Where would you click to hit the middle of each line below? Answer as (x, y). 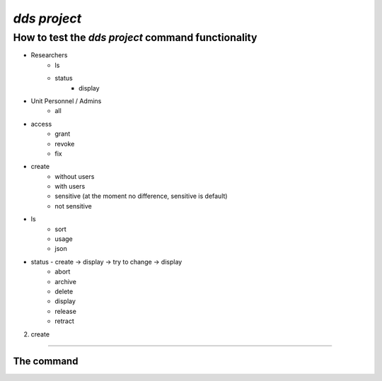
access (41, 124)
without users (75, 176)
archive (66, 281)
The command (46, 362)
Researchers (49, 55)
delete (64, 291)
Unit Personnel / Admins (66, 101)
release (66, 311)
